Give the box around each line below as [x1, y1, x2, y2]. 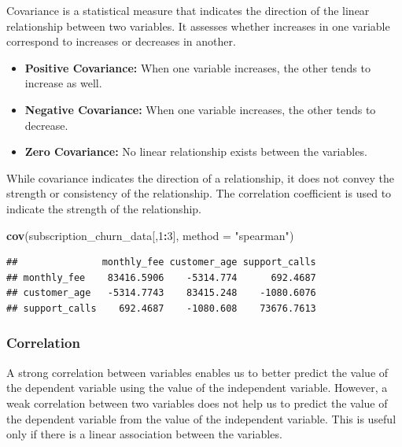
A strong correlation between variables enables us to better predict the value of [6, 364, 389, 380]
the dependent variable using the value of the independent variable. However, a [6, 379, 388, 396]
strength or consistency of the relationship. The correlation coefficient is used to [6, 185, 392, 201]
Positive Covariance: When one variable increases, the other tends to [24, 59, 371, 76]
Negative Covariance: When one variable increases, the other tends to [24, 101, 376, 117]
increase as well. [24, 75, 102, 91]
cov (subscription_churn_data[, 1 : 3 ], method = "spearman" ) [6, 227, 294, 243]
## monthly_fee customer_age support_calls [6, 257, 316, 268]
